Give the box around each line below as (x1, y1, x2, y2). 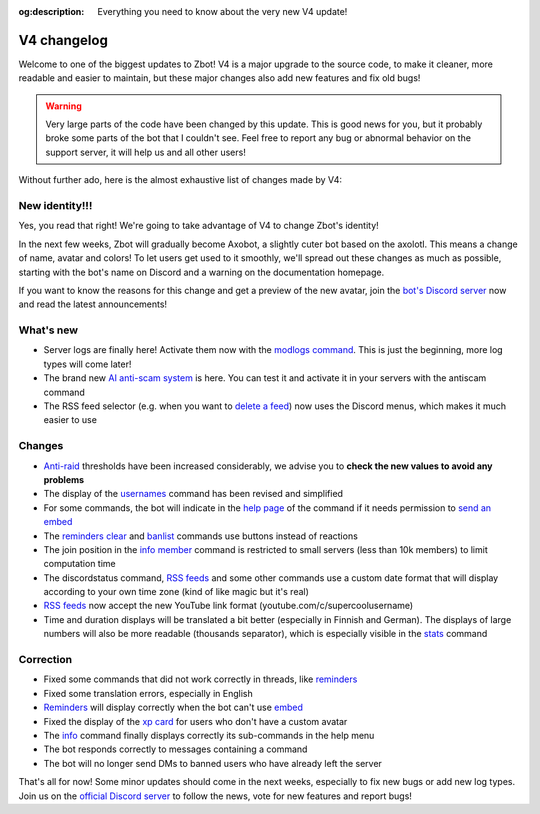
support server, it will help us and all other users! (45, 146, 247, 158)
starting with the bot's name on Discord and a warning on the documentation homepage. (18, 266, 385, 278)
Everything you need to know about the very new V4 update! (97, 6, 348, 17)
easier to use (43, 414, 97, 426)
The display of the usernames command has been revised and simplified (43, 488, 344, 500)
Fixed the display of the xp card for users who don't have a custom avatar (43, 715, 348, 727)
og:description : (18, 6, 85, 17)
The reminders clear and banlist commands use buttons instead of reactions (43, 530, 359, 542)
